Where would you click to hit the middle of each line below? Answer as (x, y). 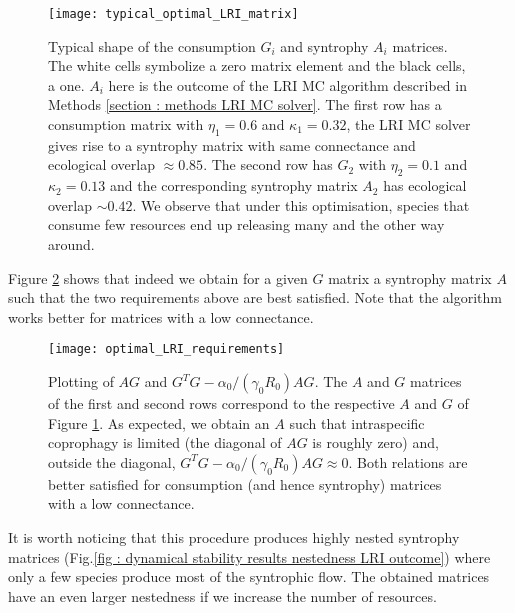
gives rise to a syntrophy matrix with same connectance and (232, 144)
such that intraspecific (357, 422)
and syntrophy (324, 45)
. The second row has (268, 164)
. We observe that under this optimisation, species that (301, 204)
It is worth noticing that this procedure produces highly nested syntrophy (234, 537)
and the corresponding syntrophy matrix (233, 185)
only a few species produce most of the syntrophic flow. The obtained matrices (249, 576)
